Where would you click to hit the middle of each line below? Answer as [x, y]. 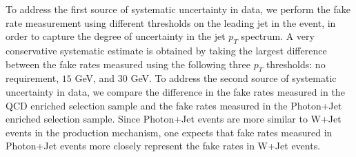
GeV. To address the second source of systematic [234, 78]
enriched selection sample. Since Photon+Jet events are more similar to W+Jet [174, 119]
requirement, [32, 78]
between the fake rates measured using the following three [128, 64]
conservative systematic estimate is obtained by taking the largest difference [166, 50]
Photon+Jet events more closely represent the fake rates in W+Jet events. [163, 146]
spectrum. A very [278, 36]
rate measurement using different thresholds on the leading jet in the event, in [171, 22]
